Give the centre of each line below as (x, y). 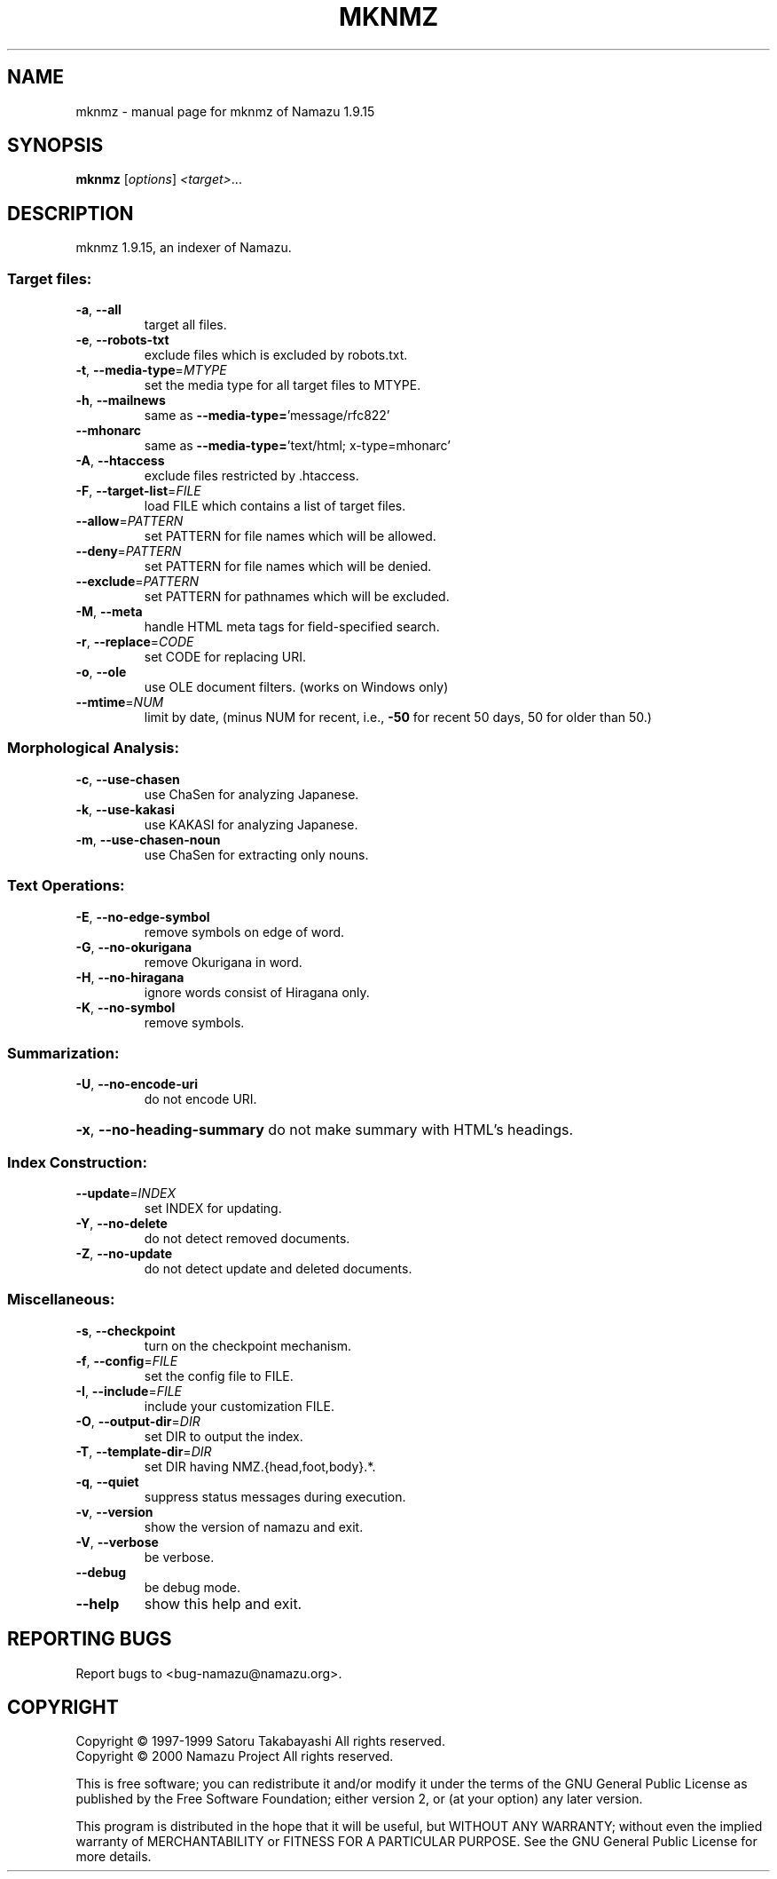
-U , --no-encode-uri (137, 1084)
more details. (114, 1857)
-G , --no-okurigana (134, 947)
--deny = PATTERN (129, 551)
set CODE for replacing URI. (225, 657)
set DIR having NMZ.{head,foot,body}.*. (260, 1466)
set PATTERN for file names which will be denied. (288, 567)
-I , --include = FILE (129, 1391)
